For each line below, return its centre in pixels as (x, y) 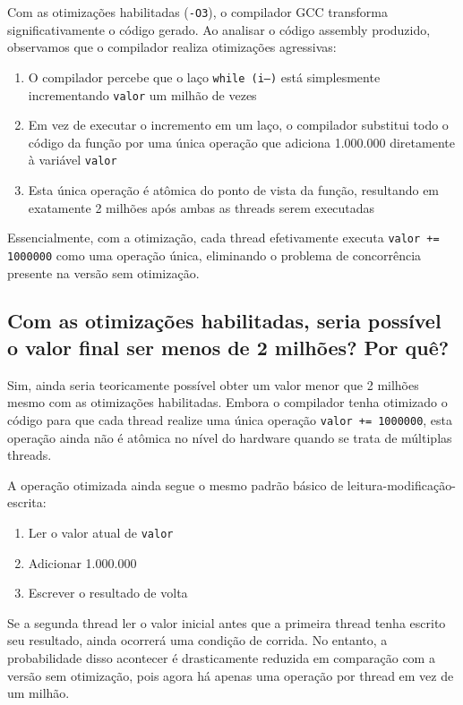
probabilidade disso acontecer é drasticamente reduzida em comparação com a (221, 657)
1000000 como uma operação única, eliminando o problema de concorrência (214, 255)
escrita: (27, 502)
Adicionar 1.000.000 (82, 562)
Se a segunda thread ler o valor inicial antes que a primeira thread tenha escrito (227, 622)
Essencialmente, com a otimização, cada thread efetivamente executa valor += (223, 238)
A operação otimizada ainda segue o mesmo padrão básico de (176, 484)
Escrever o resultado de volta (108, 593)
